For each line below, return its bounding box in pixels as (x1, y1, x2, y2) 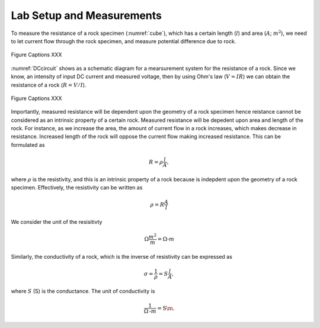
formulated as (11, 141, 45, 148)
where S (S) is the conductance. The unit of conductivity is (11, 287, 155, 294)
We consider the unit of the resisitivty (11, 218, 103, 226)
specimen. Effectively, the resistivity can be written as (11, 184, 143, 191)
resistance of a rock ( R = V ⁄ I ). (11, 81, 87, 88)
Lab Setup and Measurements (11, 9, 162, 22)
